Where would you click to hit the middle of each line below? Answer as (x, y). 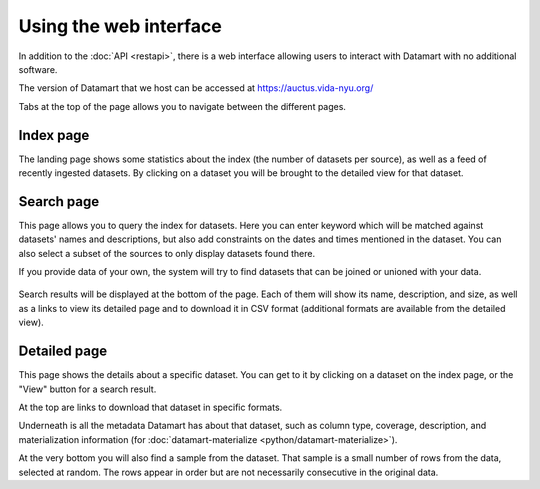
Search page (59, 201)
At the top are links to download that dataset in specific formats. (150, 407)
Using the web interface (120, 26)
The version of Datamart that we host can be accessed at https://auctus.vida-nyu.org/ (196, 88)
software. (38, 69)
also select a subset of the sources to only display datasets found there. (166, 253)
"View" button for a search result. (87, 389)
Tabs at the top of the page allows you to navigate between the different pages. (182, 106)
